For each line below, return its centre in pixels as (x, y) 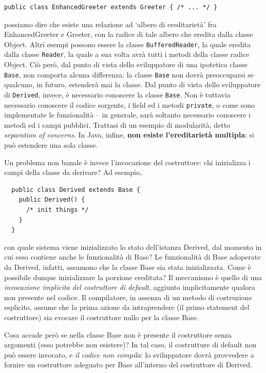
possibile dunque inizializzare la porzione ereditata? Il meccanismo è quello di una (133, 277)
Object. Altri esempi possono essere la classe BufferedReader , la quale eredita (128, 44)
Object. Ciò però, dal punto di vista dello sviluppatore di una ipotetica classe (126, 64)
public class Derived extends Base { (76, 190)
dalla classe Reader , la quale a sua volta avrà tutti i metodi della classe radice (127, 54)
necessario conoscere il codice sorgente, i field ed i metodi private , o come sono (130, 104)
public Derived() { (52, 200)
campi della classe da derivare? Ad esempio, (73, 172)
